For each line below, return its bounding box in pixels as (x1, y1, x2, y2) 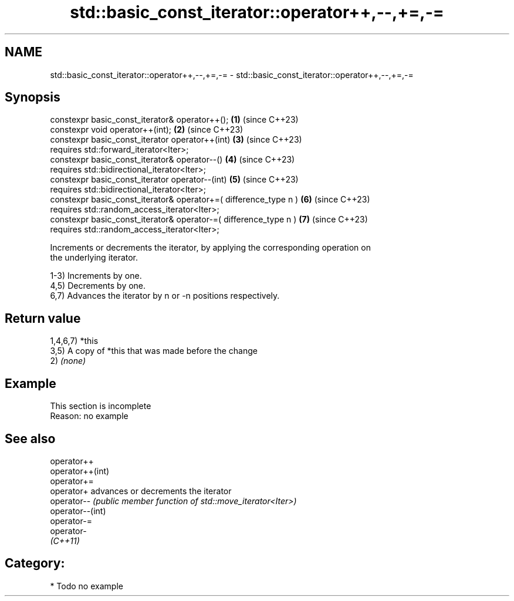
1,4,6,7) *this (50, 336, 99, 346)
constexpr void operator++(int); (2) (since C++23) (50, 124, 244, 135)
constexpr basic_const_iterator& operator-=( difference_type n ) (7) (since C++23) (50, 214, 368, 225)
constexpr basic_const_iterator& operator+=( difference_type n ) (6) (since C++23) (50, 194, 370, 205)
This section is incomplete (50, 401, 151, 411)
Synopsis (5, 90, 60, 105)
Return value (5, 310, 81, 326)
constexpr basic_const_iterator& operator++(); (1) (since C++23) (50, 114, 299, 125)
